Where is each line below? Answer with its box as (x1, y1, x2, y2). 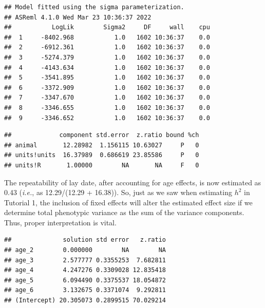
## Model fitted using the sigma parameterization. (4, 4, 184, 11)
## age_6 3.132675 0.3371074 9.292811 (4, 286, 166, 294)
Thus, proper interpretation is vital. (4, 217, 117, 227)
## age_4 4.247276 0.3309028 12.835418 (4, 266, 166, 274)
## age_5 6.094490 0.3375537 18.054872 (4, 276, 166, 284)
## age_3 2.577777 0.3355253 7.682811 (4, 256, 166, 264)
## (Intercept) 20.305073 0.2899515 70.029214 (4, 297, 166, 304)
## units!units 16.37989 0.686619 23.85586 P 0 (4, 151, 199, 159)
